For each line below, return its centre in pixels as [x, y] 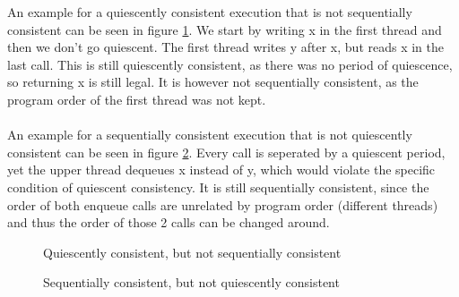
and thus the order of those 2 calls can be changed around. [169, 222]
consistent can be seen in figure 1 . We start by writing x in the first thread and [225, 29]
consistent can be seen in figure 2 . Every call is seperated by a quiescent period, [226, 152]
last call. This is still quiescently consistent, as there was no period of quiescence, [230, 64]
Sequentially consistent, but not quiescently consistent [191, 282]
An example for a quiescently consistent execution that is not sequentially [210, 12]
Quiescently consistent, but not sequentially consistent [192, 252]
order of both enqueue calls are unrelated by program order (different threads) [223, 204]
